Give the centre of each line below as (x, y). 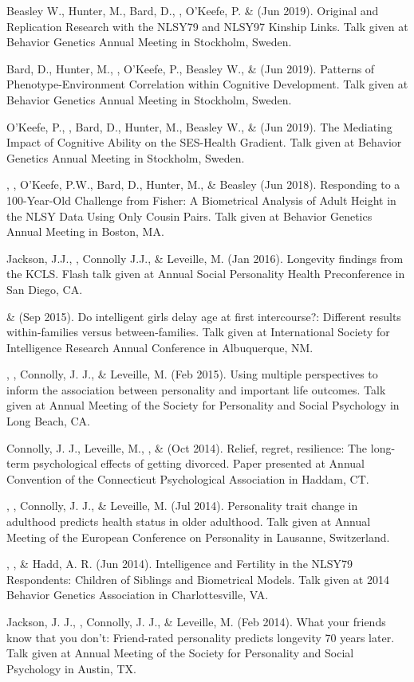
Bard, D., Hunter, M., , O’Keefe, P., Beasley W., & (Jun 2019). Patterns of (191, 68)
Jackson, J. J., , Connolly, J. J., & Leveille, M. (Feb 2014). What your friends (196, 621)
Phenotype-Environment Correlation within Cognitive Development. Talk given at (207, 84)
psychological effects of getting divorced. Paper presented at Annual (199, 463)
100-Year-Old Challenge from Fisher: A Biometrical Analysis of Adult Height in (201, 200)
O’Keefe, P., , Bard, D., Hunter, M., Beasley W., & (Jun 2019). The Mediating (199, 126)
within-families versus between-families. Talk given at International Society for (198, 332)
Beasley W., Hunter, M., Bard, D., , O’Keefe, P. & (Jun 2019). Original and (193, 10)
